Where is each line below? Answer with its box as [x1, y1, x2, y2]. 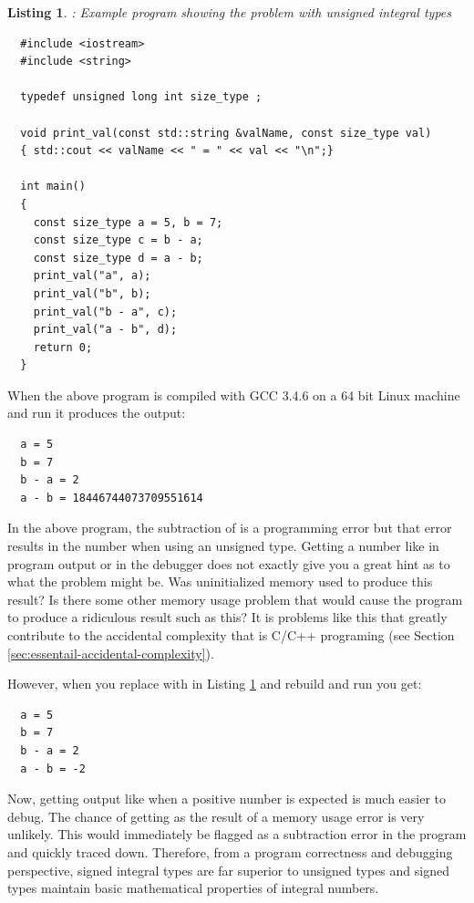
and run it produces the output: [7, 403, 186, 422]
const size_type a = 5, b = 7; [33, 215, 223, 229]
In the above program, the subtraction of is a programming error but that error [7, 518, 452, 537]
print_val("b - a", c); [33, 305, 178, 318]
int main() [20, 180, 86, 193]
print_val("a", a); [33, 269, 151, 283]
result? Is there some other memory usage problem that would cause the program [7, 589, 463, 608]
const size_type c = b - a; [33, 234, 203, 247]
